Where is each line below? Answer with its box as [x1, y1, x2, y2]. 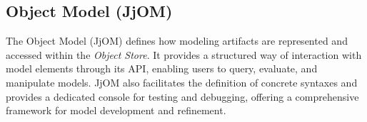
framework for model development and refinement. [6, 103, 226, 118]
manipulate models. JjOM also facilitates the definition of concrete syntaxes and [6, 74, 358, 89]
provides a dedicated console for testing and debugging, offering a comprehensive [6, 89, 359, 104]
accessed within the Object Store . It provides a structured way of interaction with [6, 47, 362, 62]
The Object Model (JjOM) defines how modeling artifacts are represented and [6, 33, 348, 48]
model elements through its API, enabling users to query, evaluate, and [6, 61, 318, 76]
